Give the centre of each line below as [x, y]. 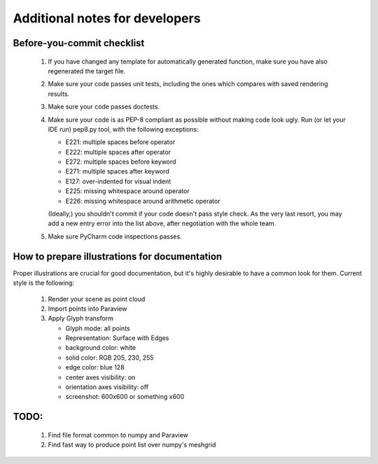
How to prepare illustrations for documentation [118, 256]
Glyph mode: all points [98, 328]
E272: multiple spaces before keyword [121, 162]
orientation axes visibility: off [107, 387]
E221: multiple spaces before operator [120, 142]
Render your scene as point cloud [97, 299]
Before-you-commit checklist [79, 43]
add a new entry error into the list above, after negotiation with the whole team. [162, 223]
